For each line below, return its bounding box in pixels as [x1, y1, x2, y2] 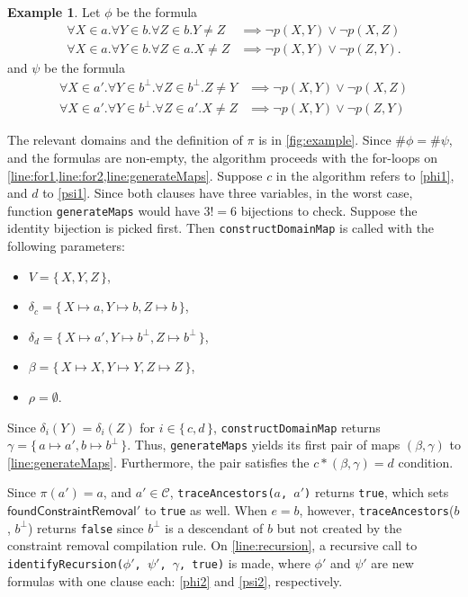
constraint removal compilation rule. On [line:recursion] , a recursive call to [7, 536, 418, 555]
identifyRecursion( [7, 558, 123, 572]
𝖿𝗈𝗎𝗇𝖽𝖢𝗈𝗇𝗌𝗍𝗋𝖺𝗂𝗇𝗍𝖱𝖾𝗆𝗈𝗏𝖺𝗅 [7, 505, 137, 519]
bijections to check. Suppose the [240, 200, 418, 219]
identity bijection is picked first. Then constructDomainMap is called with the [7, 218, 435, 237]
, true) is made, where [178, 554, 310, 573]
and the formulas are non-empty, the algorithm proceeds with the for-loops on [7, 147, 438, 166]
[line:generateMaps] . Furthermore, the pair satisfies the [7, 452, 310, 471]
